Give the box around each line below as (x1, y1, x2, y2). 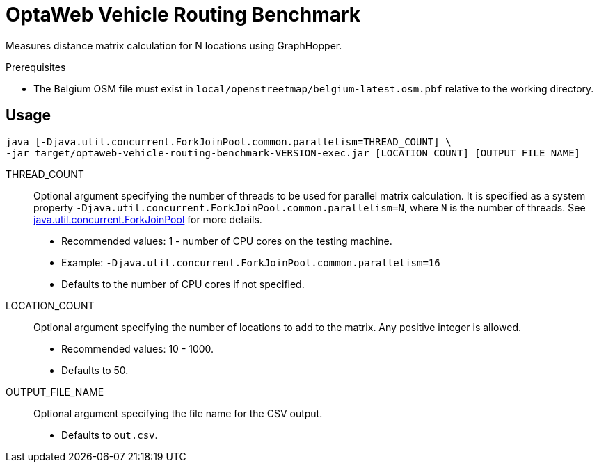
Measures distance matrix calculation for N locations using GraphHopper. (6, 39, 342, 51)
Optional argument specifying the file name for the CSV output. (33, 407, 323, 419)
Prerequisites (6, 60, 66, 73)
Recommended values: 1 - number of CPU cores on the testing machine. (61, 234, 392, 247)
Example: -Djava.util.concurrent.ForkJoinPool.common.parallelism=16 (61, 256, 440, 268)
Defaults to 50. (61, 364, 129, 376)
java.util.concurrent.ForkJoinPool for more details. (33, 213, 262, 225)
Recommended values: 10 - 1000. (61, 342, 214, 355)
